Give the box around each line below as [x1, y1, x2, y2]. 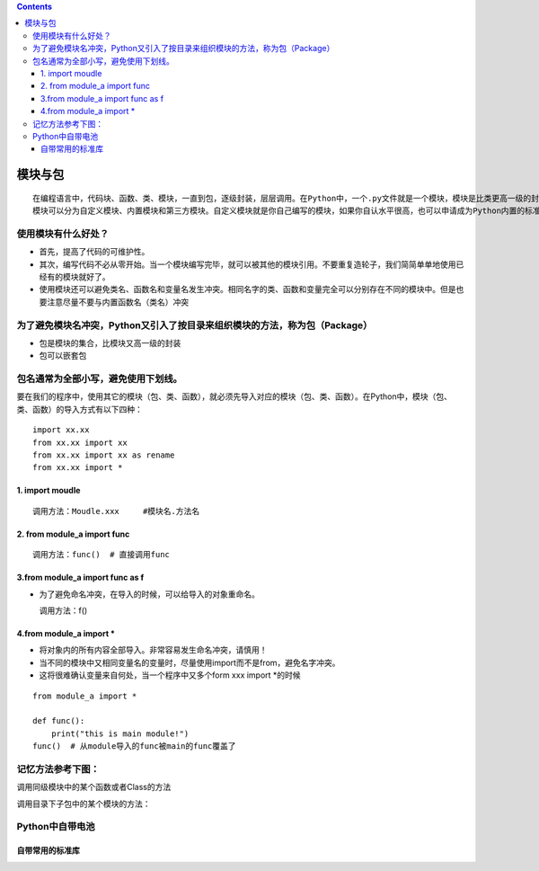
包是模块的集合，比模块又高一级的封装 [39, 337, 181, 348]
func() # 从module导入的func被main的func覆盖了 [32, 742, 237, 751]
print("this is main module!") [50, 728, 190, 739]
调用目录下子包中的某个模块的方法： [16, 798, 151, 809]
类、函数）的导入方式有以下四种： [16, 404, 143, 414]
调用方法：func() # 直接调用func [32, 549, 171, 560]
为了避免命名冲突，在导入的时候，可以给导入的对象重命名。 [39, 589, 260, 600]
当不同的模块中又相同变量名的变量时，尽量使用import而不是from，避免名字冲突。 [39, 657, 340, 668]
